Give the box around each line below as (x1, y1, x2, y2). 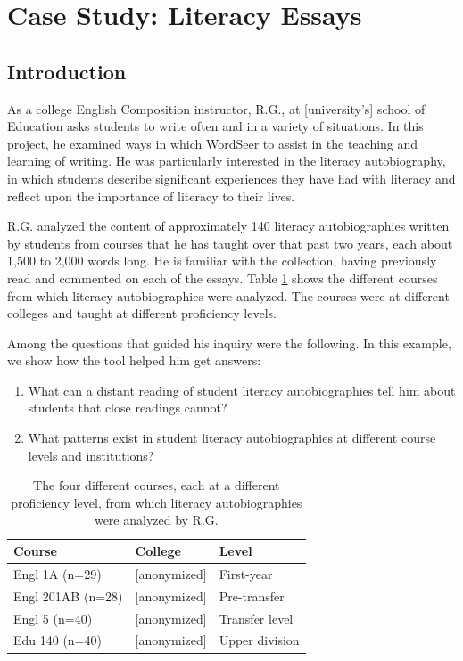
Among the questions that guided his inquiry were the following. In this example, (7, 333, 451, 352)
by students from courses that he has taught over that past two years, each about (7, 233, 453, 252)
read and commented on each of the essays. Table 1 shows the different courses (7, 268, 438, 287)
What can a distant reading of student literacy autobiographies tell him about (28, 380, 456, 399)
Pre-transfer (219, 586, 285, 605)
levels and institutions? (28, 445, 154, 464)
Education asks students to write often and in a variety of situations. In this (7, 117, 424, 135)
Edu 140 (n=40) (13, 631, 102, 649)
